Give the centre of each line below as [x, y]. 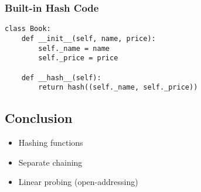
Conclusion [39, 118]
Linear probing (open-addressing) [78, 182]
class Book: [28, 29]
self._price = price [78, 58]
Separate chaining [50, 162]
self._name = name [74, 48]
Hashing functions [51, 143]
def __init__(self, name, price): [88, 38]
